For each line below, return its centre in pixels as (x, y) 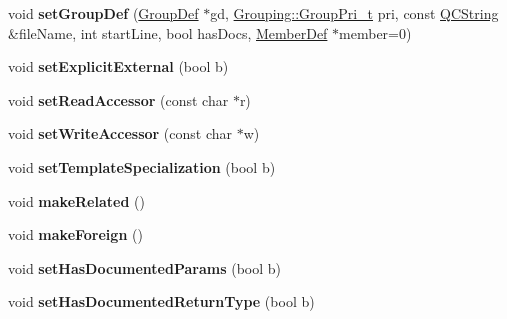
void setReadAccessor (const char (118, 99)
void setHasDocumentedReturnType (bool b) (161, 301)
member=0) (375, 32)
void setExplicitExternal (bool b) (118, 66)
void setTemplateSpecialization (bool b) (142, 166)
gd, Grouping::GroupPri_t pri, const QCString (354, 13)
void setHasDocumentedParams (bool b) (145, 267)
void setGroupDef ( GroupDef (103, 13)
